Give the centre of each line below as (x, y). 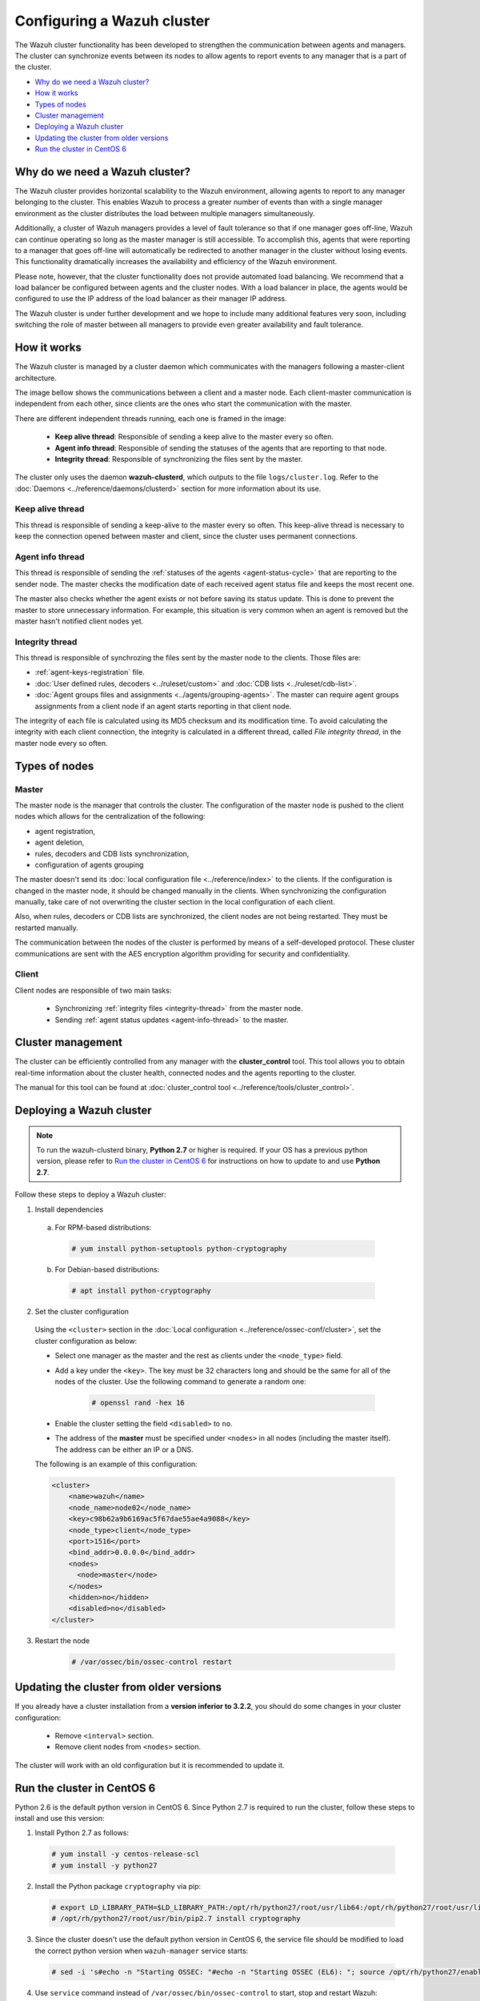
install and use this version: (60, 1819)
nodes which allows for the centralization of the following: (110, 816)
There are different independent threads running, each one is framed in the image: (151, 418)
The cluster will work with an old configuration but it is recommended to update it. (150, 1765)
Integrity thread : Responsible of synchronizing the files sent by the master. (179, 459)
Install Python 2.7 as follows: (82, 1833)
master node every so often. (61, 743)
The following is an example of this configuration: (116, 1464)
